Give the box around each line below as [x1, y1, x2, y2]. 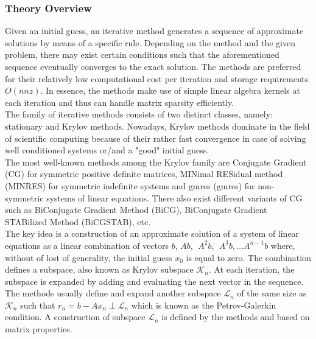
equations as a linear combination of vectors [5, 239, 169, 251]
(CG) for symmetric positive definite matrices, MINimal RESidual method [5, 167, 283, 180]
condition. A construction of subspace [5, 310, 146, 323]
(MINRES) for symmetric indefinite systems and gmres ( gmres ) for [5, 179, 255, 192]
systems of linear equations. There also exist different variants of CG [46, 191, 303, 204]
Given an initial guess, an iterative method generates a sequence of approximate [5, 24, 304, 37]
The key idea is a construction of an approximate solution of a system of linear [5, 227, 300, 240]
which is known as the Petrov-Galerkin [131, 298, 276, 311]
